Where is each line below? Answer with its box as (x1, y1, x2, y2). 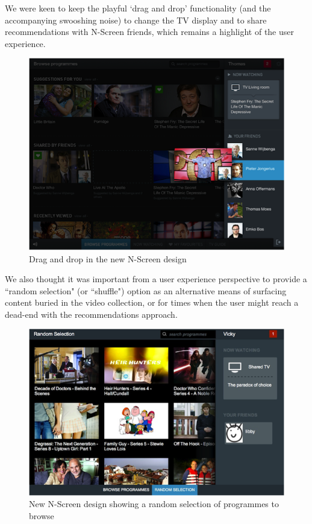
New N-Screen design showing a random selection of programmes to (29, 497, 279, 510)
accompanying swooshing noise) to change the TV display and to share (5, 13, 267, 26)
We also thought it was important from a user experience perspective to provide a (5, 273, 307, 285)
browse (29, 509, 54, 522)
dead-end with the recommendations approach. (5, 308, 178, 320)
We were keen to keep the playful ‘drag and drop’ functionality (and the (5, 2, 271, 14)
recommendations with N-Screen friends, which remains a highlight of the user (5, 25, 295, 38)
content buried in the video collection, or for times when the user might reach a (5, 296, 299, 309)
